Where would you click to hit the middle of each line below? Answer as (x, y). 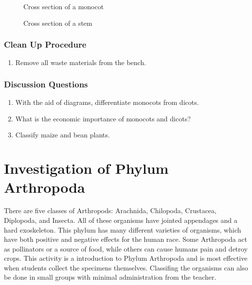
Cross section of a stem (58, 23)
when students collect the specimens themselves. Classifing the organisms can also (126, 267)
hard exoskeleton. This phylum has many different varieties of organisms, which (123, 229)
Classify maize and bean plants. (63, 135)
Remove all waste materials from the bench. (81, 62)
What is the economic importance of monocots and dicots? (103, 118)
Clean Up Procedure (45, 44)
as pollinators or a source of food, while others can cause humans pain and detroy (126, 248)
